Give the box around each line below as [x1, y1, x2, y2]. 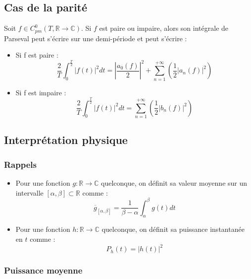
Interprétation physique [4, 132, 128, 147]
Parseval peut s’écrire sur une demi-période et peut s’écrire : [4, 33, 187, 43]
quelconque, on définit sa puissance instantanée [101, 224, 245, 234]
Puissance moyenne [4, 264, 83, 277]
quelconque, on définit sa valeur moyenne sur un [101, 177, 248, 188]
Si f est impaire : [15, 87, 66, 97]
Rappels [4, 158, 37, 170]
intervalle [15, 187, 44, 198]
